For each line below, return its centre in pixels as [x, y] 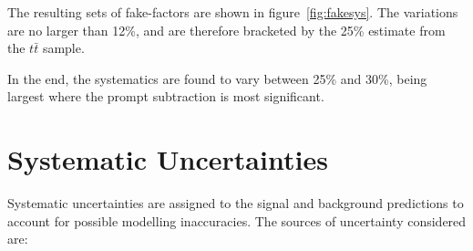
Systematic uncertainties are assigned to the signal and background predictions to [236, 203]
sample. [63, 48]
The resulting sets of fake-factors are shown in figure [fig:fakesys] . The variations [233, 12]
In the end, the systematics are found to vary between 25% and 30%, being [217, 78]
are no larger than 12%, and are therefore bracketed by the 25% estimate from [226, 30]
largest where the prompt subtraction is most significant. [166, 96]
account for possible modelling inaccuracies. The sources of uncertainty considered [237, 220]
